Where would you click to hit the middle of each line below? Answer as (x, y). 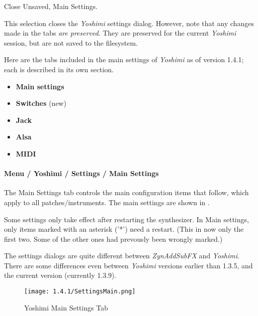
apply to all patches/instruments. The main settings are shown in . (107, 202)
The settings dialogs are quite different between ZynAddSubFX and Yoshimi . (122, 256)
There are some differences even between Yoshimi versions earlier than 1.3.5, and (128, 265)
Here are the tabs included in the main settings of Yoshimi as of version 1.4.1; (124, 59)
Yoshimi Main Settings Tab (66, 307)
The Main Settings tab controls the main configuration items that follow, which (126, 192)
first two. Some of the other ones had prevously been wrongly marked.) (113, 239)
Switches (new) (41, 103)
